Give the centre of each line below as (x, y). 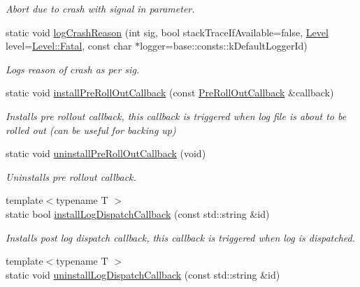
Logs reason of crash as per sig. (73, 69)
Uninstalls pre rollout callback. (71, 176)
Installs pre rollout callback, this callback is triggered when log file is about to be (176, 116)
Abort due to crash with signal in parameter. (100, 8)
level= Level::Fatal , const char (69, 46)
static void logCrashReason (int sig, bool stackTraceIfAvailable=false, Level (167, 32)
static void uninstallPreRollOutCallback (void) (106, 153)
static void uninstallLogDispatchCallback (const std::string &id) (143, 274)
